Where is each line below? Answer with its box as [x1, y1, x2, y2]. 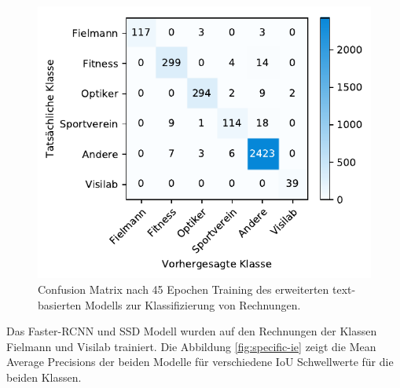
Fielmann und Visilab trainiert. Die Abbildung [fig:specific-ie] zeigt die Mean [6, 338, 376, 354]
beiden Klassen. [6, 368, 82, 385]
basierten [38, 296, 82, 313]
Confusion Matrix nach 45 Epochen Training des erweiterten [38, 281, 329, 297]
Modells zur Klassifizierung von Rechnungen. [85, 296, 301, 313]
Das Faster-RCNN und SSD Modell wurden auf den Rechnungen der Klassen [6, 323, 377, 339]
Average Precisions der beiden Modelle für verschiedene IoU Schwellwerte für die [6, 353, 394, 370]
